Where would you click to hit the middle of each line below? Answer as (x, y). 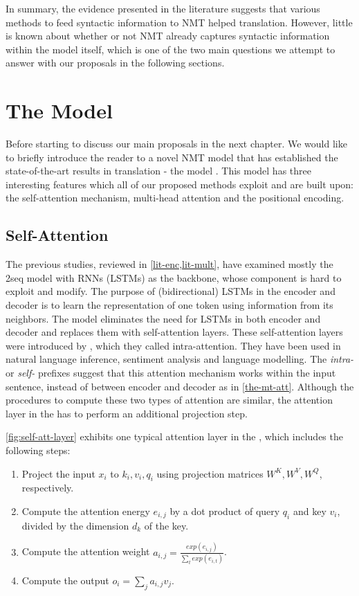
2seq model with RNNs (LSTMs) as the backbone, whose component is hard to (174, 277)
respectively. (48, 488)
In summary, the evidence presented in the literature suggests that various (163, 8)
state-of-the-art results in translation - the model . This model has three (158, 171)
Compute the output (65, 580)
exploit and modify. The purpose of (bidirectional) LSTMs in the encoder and (171, 291)
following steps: (38, 450)
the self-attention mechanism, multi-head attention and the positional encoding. (175, 198)
